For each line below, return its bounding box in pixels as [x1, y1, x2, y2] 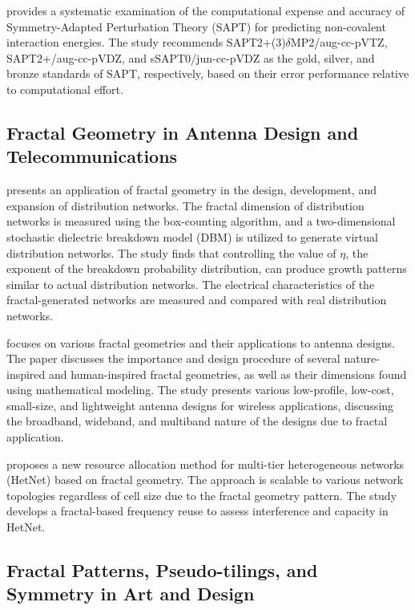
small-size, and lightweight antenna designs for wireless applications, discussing [6, 396, 394, 413]
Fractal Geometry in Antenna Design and [6, 120, 359, 144]
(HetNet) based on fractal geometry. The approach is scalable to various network [6, 471, 404, 488]
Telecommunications [6, 144, 178, 169]
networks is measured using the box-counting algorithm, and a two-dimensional [6, 213, 396, 230]
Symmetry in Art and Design [6, 581, 255, 606]
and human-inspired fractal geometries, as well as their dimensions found [49, 365, 407, 382]
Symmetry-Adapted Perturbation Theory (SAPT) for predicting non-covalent [6, 18, 386, 35]
